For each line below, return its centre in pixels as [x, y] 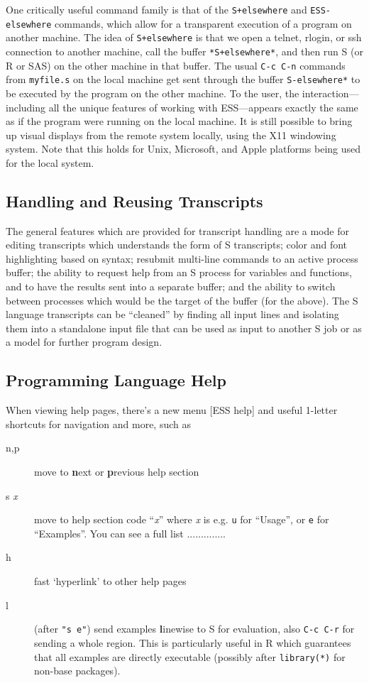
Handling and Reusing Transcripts [134, 201]
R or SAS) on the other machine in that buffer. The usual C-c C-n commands [176, 65]
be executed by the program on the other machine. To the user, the [153, 93]
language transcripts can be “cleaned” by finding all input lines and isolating [172, 314]
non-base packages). [77, 671]
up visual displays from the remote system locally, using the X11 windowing [171, 135]
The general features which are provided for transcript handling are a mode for [177, 230]
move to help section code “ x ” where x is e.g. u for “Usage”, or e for [182, 519]
